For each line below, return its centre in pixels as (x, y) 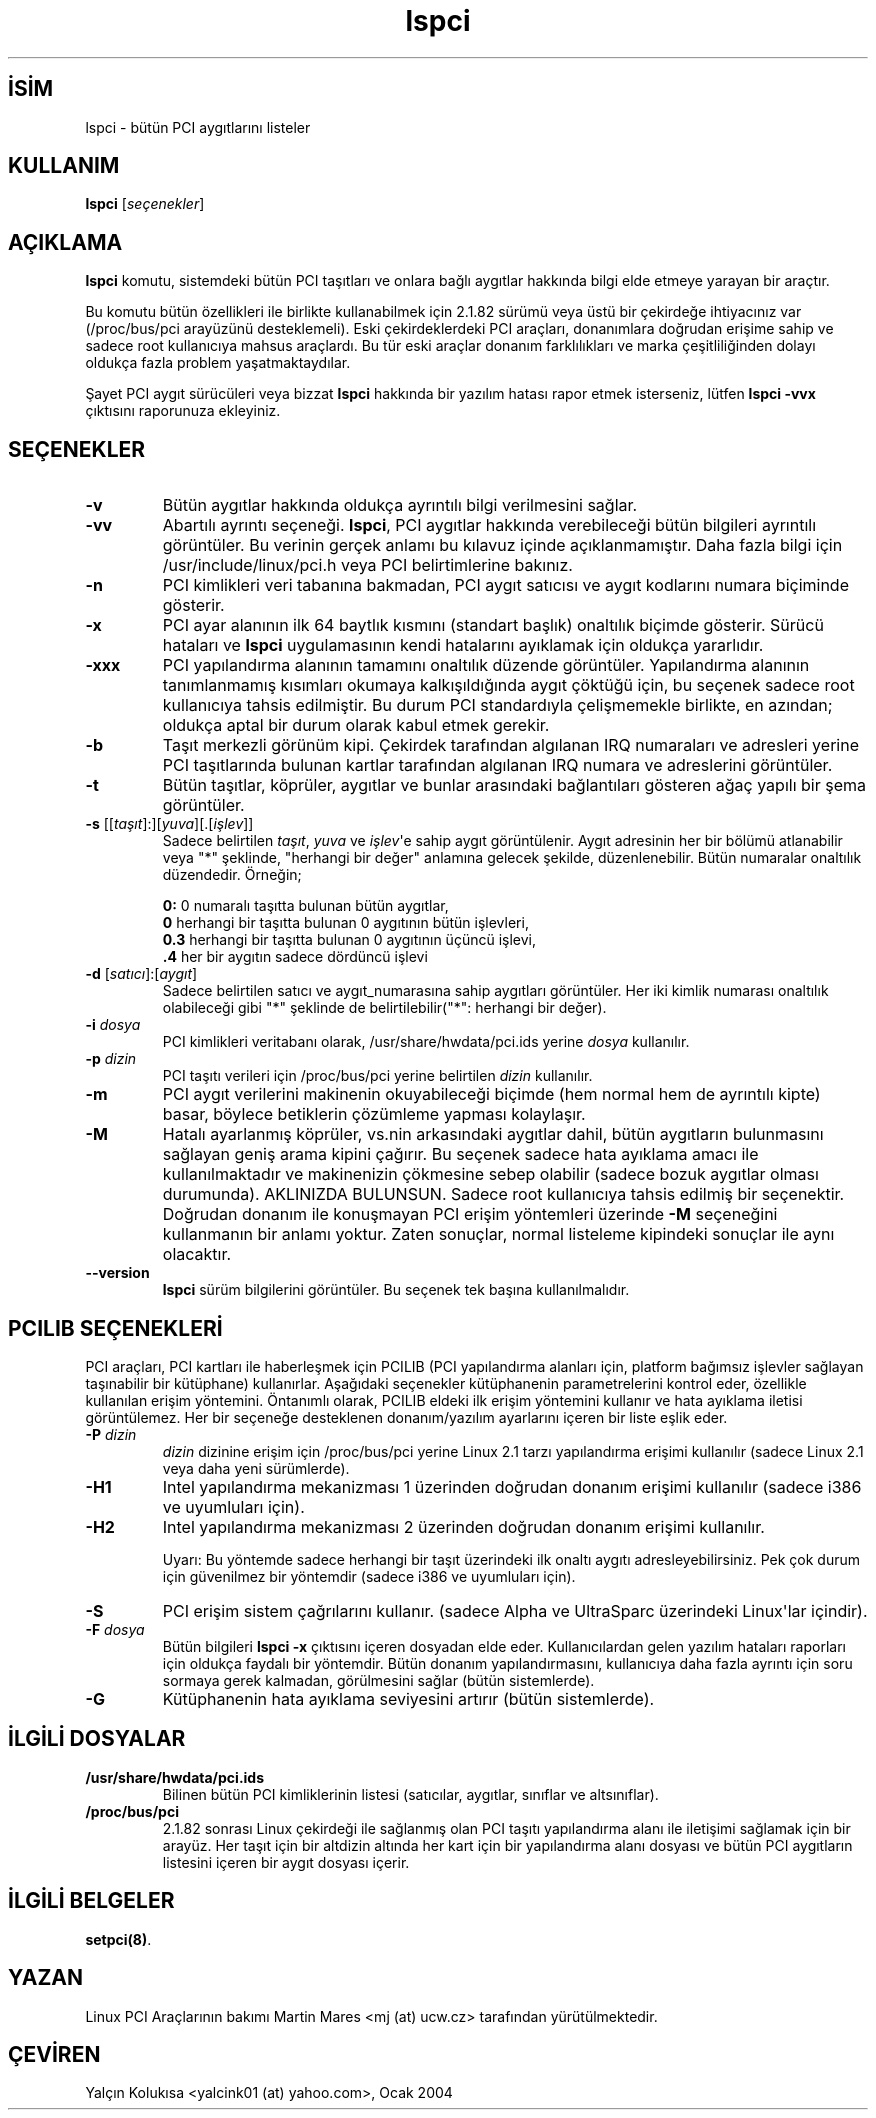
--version (117, 1273)
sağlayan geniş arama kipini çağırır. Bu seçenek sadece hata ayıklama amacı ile (460, 1154)
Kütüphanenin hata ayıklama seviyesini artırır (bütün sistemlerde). (408, 1698)
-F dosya (115, 1629)
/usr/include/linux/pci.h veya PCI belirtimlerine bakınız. (367, 565)
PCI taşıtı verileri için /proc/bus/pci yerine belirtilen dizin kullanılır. (377, 1076)
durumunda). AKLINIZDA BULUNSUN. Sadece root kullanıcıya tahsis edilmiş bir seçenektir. (503, 1194)
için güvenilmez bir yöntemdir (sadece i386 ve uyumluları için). (369, 1576)
